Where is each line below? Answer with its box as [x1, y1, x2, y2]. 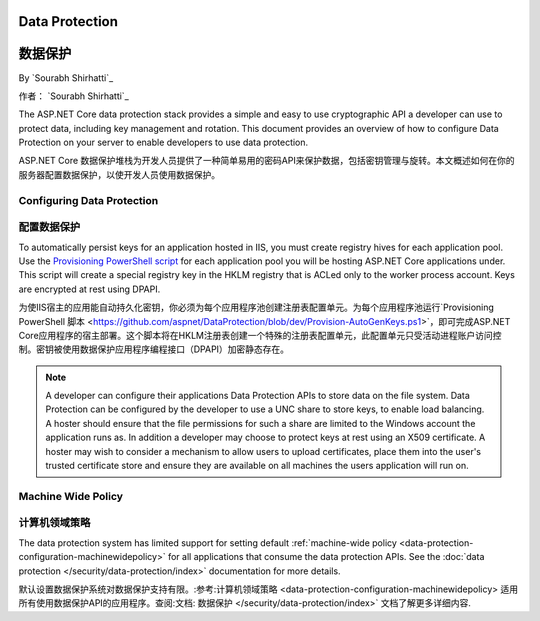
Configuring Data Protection [18, 193, 159, 207]
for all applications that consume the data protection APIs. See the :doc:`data [167, 551, 485, 563]
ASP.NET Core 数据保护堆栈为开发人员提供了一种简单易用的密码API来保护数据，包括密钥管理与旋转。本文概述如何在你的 [18, 155, 515, 167]
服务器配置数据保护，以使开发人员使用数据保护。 [18, 168, 220, 180]
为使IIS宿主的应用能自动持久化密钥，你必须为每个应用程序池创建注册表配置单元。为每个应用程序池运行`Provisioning [18, 301, 495, 314]
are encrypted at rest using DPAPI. [18, 283, 161, 295]
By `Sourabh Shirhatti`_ [18, 71, 114, 84]
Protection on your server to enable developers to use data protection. [18, 136, 309, 149]
